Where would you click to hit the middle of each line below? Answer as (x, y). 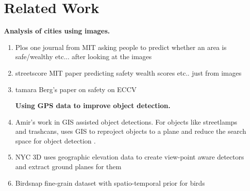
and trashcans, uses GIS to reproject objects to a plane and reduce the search (131, 131)
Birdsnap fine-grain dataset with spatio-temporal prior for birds (110, 183)
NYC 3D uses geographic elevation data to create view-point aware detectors (130, 157)
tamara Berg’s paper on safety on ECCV (76, 89)
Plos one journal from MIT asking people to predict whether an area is (121, 47)
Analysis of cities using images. (57, 31)
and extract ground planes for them (68, 167)
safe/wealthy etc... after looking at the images (83, 56)
